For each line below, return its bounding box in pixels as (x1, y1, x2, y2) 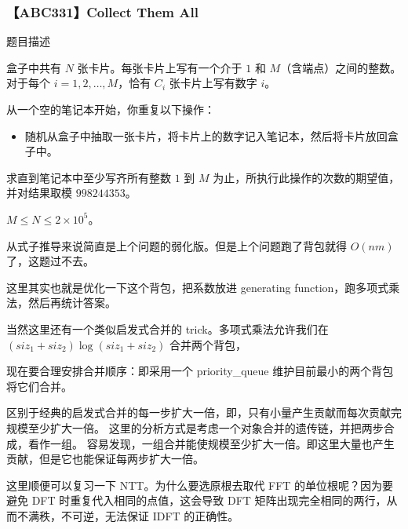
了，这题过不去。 (6, 253, 94, 269)
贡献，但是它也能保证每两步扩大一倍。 (6, 451, 204, 467)
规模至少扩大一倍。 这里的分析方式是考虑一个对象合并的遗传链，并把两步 (6, 419, 384, 436)
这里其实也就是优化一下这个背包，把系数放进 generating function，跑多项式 (6, 279, 389, 295)
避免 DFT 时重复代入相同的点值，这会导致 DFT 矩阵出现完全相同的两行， (6, 492, 387, 509)
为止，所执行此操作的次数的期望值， (213, 169, 400, 185)
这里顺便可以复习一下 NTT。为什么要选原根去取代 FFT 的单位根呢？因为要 (6, 476, 394, 493)
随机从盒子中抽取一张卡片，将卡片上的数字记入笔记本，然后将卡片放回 (24, 127, 388, 144)
